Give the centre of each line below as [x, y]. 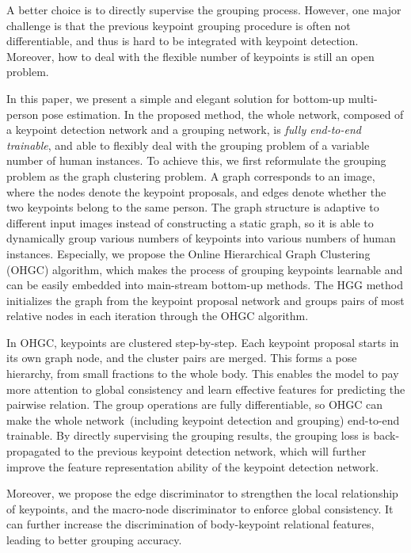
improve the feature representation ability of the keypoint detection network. [193, 466]
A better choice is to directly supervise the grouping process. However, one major [204, 10]
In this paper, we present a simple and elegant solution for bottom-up [176, 98]
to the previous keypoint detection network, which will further [215, 451]
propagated [34, 451]
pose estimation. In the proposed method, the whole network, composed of [223, 114]
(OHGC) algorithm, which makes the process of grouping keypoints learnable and [205, 269]
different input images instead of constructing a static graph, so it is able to [190, 222]
